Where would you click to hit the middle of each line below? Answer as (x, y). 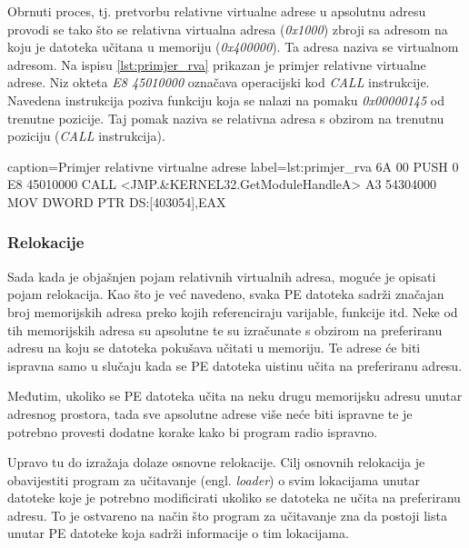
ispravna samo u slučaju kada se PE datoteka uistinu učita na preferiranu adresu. (235, 365)
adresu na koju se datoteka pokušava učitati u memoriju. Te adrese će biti (214, 348)
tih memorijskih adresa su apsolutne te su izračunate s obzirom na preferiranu (225, 329)
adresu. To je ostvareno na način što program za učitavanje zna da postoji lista (227, 515)
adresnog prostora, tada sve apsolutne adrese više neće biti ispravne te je (210, 413)
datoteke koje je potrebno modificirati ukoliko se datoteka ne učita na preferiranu (234, 498)
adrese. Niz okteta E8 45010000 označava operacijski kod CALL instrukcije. (219, 82)
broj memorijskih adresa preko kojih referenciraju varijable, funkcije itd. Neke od (233, 311)
